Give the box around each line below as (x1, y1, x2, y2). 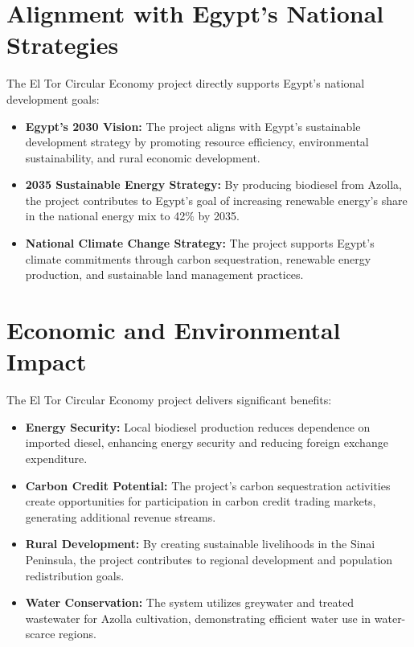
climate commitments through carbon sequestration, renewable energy (25, 250, 371, 267)
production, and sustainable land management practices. (25, 266, 304, 283)
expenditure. (25, 449, 88, 466)
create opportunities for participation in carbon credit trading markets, (25, 493, 376, 510)
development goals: (6, 90, 100, 107)
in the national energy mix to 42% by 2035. (25, 207, 240, 224)
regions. (59, 625, 96, 642)
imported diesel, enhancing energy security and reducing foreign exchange (25, 434, 388, 451)
